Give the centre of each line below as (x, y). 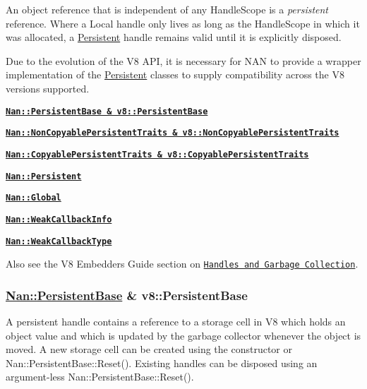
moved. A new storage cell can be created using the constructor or (149, 349)
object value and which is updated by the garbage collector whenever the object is (183, 335)
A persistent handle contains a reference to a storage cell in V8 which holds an (176, 322)
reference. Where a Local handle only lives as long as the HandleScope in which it (183, 23)
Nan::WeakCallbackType (59, 241)
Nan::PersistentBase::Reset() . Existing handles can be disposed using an (162, 363)
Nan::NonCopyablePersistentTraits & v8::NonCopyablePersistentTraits (173, 133)
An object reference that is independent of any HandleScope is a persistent (167, 9)
